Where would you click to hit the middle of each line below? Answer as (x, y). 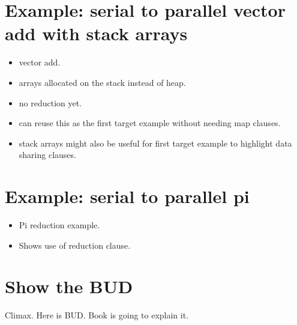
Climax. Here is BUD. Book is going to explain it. (97, 315)
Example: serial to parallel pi (127, 196)
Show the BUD (69, 286)
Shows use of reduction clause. (75, 245)
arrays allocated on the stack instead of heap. (102, 82)
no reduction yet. (50, 102)
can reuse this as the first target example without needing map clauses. (150, 123)
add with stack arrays (96, 33)
